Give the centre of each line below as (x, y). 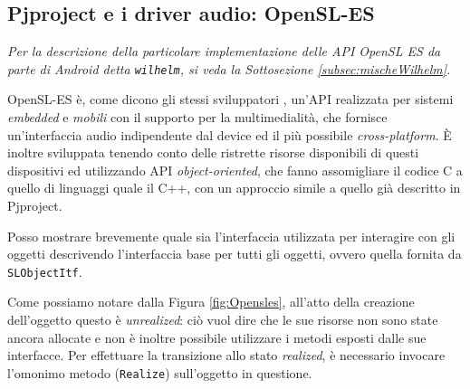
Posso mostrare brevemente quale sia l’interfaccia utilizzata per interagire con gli (231, 236)
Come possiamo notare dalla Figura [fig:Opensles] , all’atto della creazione (211, 302)
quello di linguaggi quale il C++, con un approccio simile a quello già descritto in (234, 188)
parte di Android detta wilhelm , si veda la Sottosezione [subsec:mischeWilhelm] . (229, 68)
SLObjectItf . (45, 271)
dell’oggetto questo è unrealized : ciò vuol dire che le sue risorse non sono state (223, 320)
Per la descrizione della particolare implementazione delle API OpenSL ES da (224, 51)
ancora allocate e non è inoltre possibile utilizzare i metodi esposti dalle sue (217, 337)
